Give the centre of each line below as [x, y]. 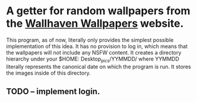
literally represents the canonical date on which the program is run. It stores [99, 66]
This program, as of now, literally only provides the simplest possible [90, 40]
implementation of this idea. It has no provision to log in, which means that [97, 46]
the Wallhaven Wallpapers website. [95, 23]
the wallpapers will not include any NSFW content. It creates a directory [94, 52]
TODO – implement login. [53, 92]
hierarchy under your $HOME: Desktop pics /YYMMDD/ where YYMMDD [93, 59]
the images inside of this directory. [48, 73]
